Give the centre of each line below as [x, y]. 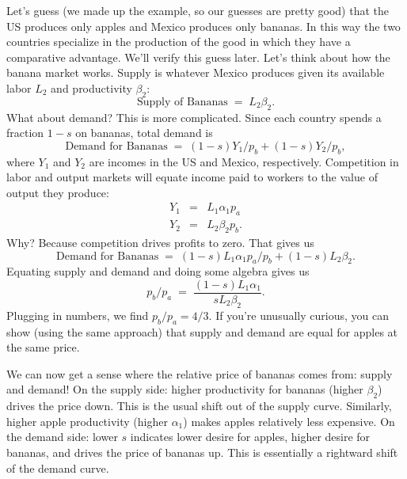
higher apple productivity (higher [87, 421]
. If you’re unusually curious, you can [299, 315]
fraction [25, 133]
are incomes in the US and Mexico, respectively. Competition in [244, 161]
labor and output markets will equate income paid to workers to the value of [192, 177]
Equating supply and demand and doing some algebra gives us [158, 271]
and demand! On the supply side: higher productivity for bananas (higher [185, 389]
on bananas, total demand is [144, 133]
